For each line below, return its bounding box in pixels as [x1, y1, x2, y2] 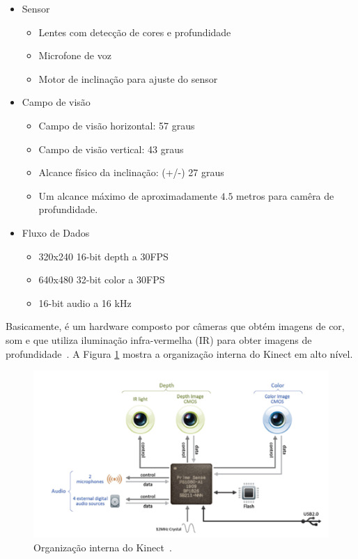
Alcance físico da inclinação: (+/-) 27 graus [38, 165, 224, 180]
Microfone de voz [38, 48, 111, 63]
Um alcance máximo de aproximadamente [38, 188, 217, 203]
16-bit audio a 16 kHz [38, 295, 132, 310]
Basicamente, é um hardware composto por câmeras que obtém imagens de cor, [6, 319, 345, 333]
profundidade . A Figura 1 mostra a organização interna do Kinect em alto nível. [6, 346, 353, 361]
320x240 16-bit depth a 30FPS [38, 249, 169, 263]
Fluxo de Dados [22, 225, 90, 239]
